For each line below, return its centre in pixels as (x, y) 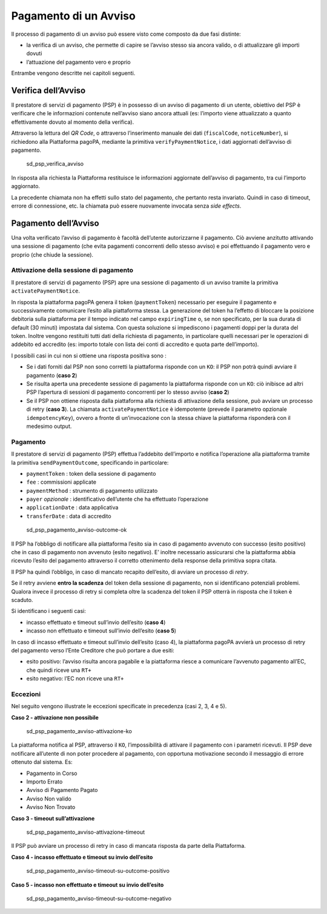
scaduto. (22, 600)
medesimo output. (49, 426)
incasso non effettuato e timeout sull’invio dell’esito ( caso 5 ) (101, 631)
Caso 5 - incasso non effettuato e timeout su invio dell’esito (88, 885)
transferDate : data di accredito (69, 516)
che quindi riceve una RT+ (59, 670)
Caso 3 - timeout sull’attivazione (53, 818)
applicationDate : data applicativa (72, 507)
